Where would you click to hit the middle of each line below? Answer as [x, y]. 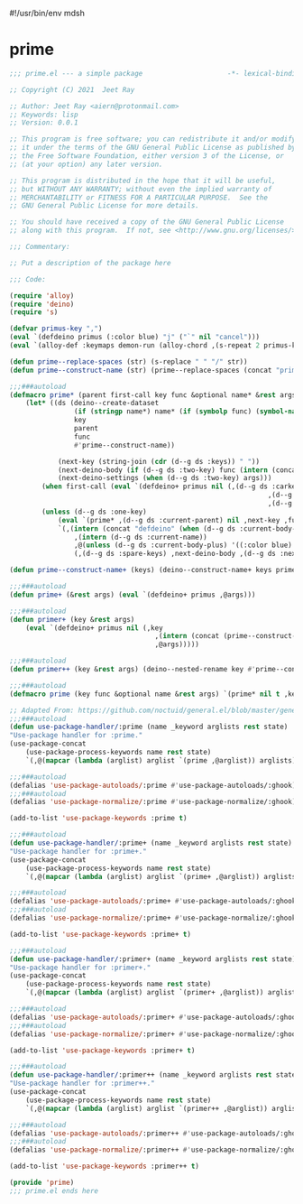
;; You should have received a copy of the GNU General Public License [147, 222]
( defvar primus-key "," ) [56, 329]
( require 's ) [34, 312]
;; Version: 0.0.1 [44, 123]
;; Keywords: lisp [44, 115]
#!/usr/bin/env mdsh [47, 13]
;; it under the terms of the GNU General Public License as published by [153, 148]
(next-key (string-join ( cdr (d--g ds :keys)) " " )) [158, 461]
